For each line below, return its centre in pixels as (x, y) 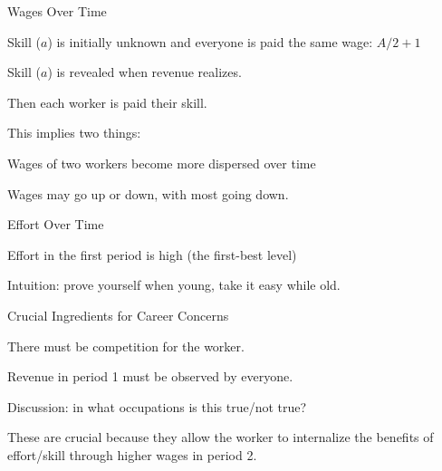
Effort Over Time (56, 224)
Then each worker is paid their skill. (107, 102)
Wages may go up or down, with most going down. (148, 193)
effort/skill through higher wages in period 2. (132, 454)
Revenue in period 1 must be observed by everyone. (150, 376)
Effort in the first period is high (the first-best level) (152, 254)
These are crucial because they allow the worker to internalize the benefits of (221, 437)
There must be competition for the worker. (126, 346)
